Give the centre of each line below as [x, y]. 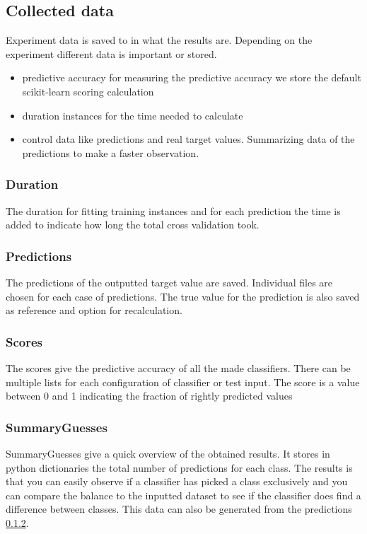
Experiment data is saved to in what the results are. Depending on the [159, 40]
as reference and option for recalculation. [94, 310]
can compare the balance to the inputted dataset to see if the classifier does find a [183, 495]
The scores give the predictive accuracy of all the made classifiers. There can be [178, 367]
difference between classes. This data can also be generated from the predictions [179, 509]
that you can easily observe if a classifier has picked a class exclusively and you [177, 481]
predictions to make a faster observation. [111, 152]
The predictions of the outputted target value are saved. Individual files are [169, 282]
